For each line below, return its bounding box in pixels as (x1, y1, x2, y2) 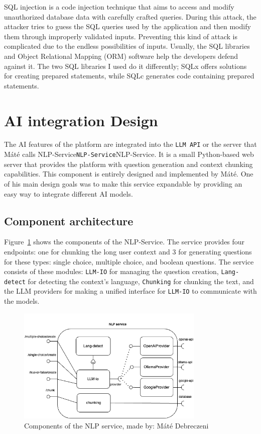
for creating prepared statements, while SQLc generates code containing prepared (4, 70, 254, 81)
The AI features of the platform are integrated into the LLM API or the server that (4, 139, 257, 149)
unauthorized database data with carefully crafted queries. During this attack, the (4, 11, 256, 22)
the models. (4, 296, 40, 306)
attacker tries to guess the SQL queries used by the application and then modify (4, 21, 251, 32)
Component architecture (4, 213, 134, 228)
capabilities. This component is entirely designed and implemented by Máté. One (4, 168, 253, 179)
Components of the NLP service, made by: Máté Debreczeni (24, 420, 209, 430)
